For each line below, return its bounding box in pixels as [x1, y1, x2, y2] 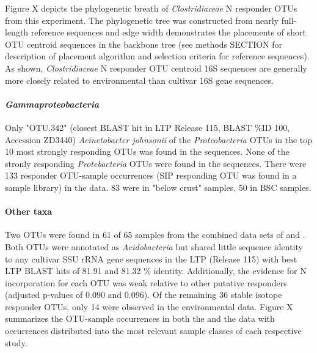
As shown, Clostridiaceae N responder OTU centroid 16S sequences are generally [5, 61, 307, 74]
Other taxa [5, 205, 53, 218]
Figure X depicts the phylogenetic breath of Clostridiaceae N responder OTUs [5, 2, 297, 14]
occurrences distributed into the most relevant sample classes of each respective [5, 324, 302, 337]
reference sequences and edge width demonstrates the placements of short [31, 26, 306, 39]
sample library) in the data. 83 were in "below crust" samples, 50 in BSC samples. [5, 180, 312, 193]
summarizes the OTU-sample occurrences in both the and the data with [5, 312, 275, 325]
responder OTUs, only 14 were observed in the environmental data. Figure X [5, 300, 293, 313]
